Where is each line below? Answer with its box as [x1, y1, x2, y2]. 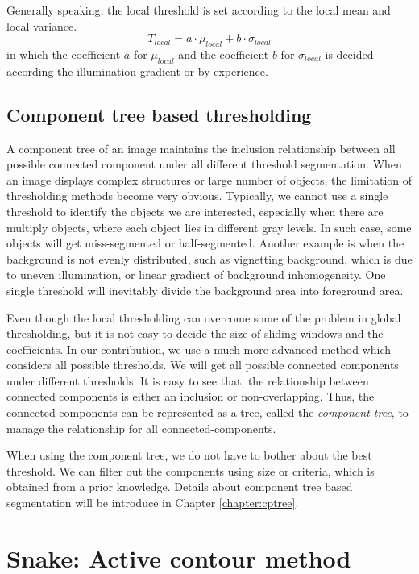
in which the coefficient [6, 45, 121, 62]
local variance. [6, 17, 77, 34]
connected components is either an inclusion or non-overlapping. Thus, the [6, 388, 375, 405]
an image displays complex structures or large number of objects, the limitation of [6, 171, 413, 188]
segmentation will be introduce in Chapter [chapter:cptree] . [6, 494, 299, 511]
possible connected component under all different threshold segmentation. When [6, 156, 402, 173]
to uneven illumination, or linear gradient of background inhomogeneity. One [6, 266, 386, 283]
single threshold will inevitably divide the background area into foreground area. [6, 281, 404, 298]
